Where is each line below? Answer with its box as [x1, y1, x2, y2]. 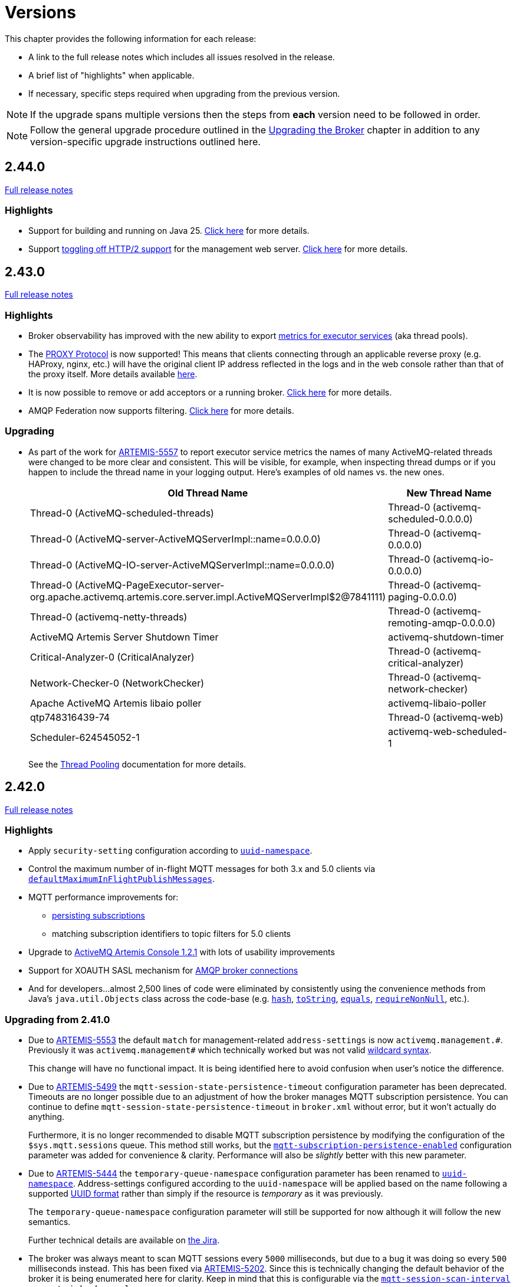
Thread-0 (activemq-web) [388, 711, 504, 723]
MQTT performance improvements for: [28, 892, 179, 903]
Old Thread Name [167, 486, 248, 499]
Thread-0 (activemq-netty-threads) [30, 610, 188, 623]
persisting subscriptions [52, 910, 145, 921]
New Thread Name [406, 486, 492, 499]
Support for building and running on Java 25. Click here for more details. [28, 226, 310, 236]
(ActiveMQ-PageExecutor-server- [74, 579, 225, 591]
